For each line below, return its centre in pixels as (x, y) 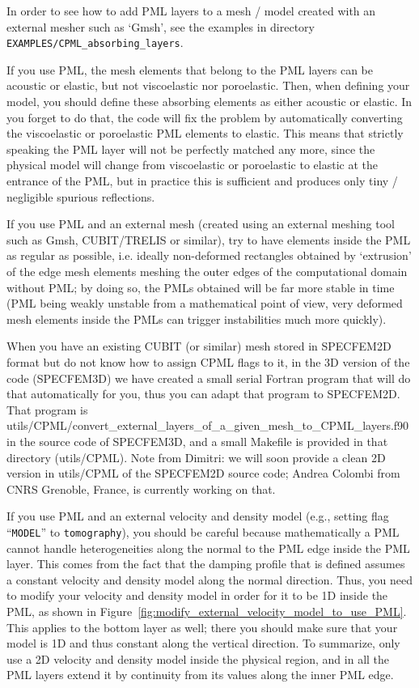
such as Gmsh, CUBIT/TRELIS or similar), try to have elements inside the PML (209, 239)
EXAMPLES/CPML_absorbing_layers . (95, 42)
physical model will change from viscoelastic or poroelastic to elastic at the (192, 165)
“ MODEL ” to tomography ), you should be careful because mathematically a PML (203, 531)
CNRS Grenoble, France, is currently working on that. (141, 488)
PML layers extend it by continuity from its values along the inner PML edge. (200, 675)
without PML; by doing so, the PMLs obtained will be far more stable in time (201, 287)
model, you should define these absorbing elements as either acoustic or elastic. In (209, 102)
